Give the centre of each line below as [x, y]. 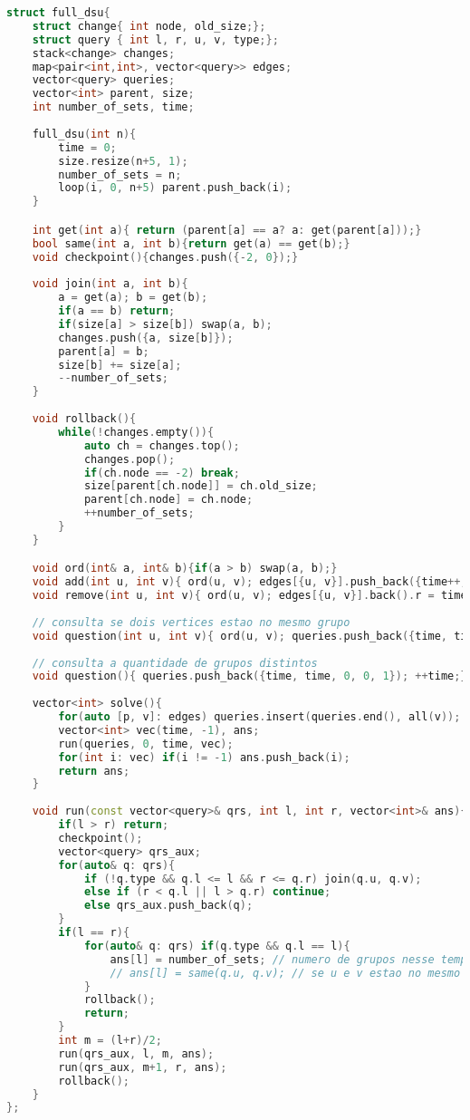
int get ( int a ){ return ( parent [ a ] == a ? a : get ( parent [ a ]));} [227, 230]
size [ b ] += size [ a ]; [120, 365]
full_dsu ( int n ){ [84, 134]
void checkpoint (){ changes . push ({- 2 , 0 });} [165, 257]
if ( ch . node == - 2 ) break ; [162, 473]
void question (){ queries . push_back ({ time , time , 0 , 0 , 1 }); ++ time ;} [249, 676]
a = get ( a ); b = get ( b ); [133, 298]
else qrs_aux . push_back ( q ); [168, 906]
